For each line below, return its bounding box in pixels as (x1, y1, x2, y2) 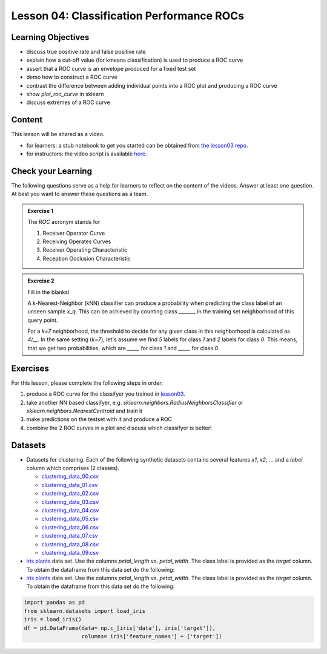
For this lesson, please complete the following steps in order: (11, 379, 163, 387)
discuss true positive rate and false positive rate (26, 48, 147, 56)
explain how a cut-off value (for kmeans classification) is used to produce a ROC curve (26, 56, 243, 64)
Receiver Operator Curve (42, 229, 105, 237)
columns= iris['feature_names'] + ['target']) (81, 633, 222, 640)
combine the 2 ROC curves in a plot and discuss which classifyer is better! (26, 424, 212, 431)
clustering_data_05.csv (41, 515, 99, 523)
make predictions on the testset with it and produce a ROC (26, 416, 173, 423)
